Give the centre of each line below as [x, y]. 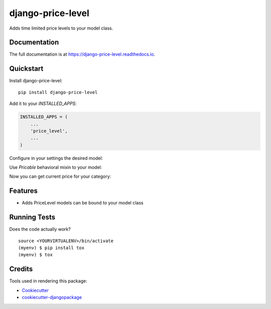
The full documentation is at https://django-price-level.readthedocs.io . [82, 54]
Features [23, 191]
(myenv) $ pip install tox [51, 248]
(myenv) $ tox [35, 255]
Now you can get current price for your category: [60, 176]
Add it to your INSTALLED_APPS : [43, 104]
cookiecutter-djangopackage [52, 297]
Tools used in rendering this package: [48, 281]
